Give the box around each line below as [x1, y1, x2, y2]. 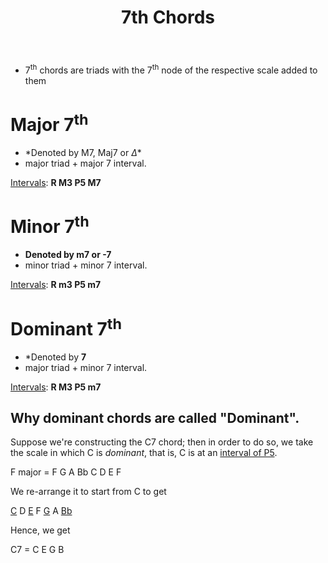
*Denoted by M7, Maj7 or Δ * [24, 147, 142, 159]
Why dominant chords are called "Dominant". [10, 410, 300, 427]
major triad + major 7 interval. [24, 157, 147, 170]
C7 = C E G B [10, 544, 65, 556]
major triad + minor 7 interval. [24, 361, 148, 373]
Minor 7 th [10, 212, 90, 238]
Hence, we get [10, 524, 71, 536]
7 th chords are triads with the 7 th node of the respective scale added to [24, 62, 318, 76]
